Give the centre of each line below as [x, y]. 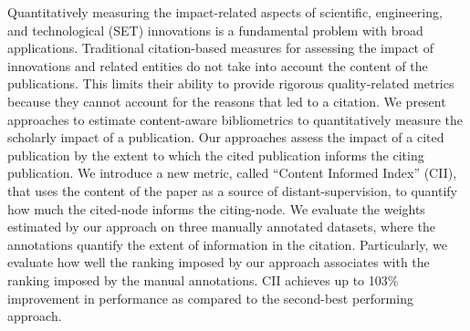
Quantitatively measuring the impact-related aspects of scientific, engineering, [225, 12]
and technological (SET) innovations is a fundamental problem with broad [215, 30]
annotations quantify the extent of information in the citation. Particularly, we [227, 244]
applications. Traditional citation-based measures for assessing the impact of [221, 48]
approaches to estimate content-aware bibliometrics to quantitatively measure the [235, 119]
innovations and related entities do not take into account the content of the [218, 65]
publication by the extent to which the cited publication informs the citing [216, 155]
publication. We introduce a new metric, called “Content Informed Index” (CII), [232, 173]
